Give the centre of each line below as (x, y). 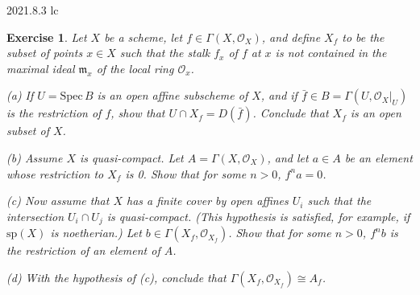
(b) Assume (35, 157)
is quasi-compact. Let (132, 157)
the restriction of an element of (83, 250)
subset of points (45, 53)
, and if (279, 95)
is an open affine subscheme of (173, 95)
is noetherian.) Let (96, 233)
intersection (35, 216)
